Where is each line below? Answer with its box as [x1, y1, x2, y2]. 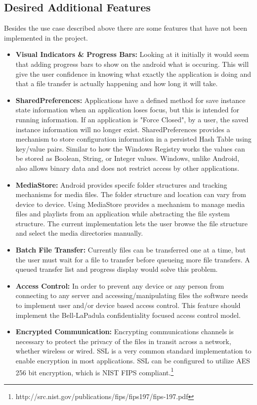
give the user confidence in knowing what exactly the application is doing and [15, 68, 252, 79]
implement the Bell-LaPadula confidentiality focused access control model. [15, 309, 241, 320]
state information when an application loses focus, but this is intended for [15, 104, 239, 115]
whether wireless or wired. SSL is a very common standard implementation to [15, 346, 252, 356]
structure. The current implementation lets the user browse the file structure [15, 218, 248, 228]
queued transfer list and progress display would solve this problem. [15, 264, 218, 274]
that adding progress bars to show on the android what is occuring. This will [15, 58, 249, 69]
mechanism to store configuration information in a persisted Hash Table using [15, 134, 252, 144]
